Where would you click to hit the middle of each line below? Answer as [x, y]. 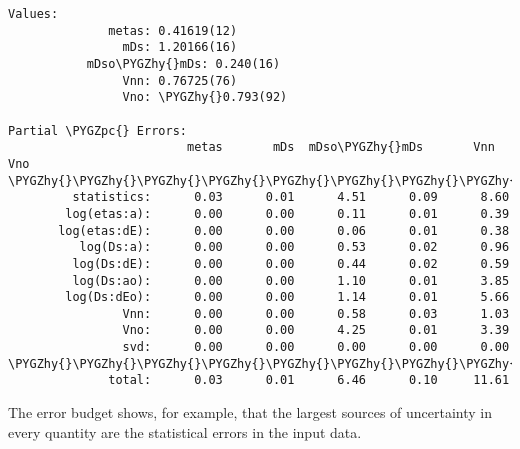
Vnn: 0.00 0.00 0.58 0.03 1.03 [316, 313]
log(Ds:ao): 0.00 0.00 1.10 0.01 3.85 [291, 280]
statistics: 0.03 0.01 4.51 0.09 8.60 [291, 197]
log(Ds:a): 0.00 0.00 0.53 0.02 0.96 [294, 247]
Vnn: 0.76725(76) [180, 80]
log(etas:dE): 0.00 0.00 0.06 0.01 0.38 [284, 230]
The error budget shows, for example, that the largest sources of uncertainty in [250, 412]
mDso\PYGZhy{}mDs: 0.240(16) [183, 63]
